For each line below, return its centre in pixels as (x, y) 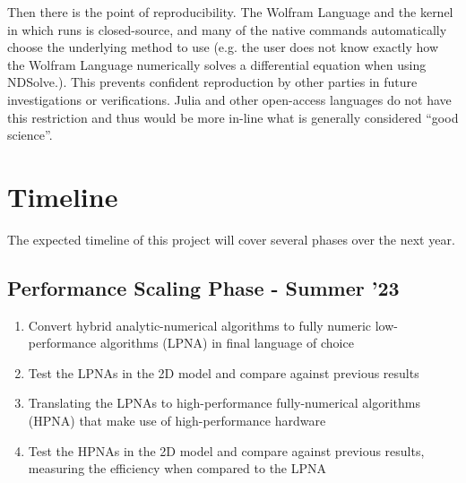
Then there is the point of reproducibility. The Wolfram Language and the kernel (230, 12)
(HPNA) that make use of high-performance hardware (177, 421)
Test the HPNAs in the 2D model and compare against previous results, (226, 450)
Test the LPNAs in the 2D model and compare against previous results (224, 372)
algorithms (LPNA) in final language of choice (227, 343)
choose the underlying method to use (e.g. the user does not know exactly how (223, 47)
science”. (30, 135)
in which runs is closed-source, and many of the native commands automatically (227, 29)
